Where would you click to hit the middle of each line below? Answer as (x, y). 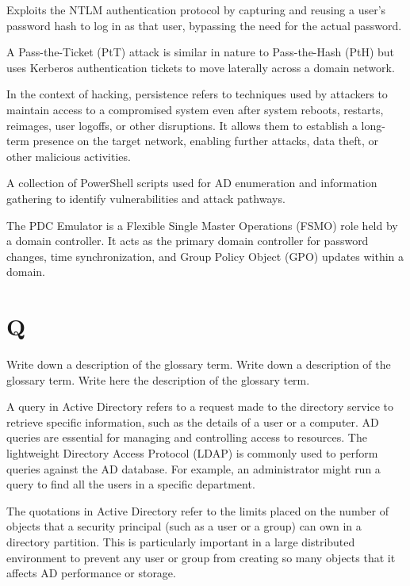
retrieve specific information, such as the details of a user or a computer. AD (193, 421)
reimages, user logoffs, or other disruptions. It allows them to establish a (182, 125)
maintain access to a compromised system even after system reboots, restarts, (195, 109)
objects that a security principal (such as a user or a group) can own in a (184, 526)
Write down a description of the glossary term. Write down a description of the (199, 364)
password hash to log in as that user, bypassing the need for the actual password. (204, 25)
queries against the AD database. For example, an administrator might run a (194, 468)
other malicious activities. (69, 156)
